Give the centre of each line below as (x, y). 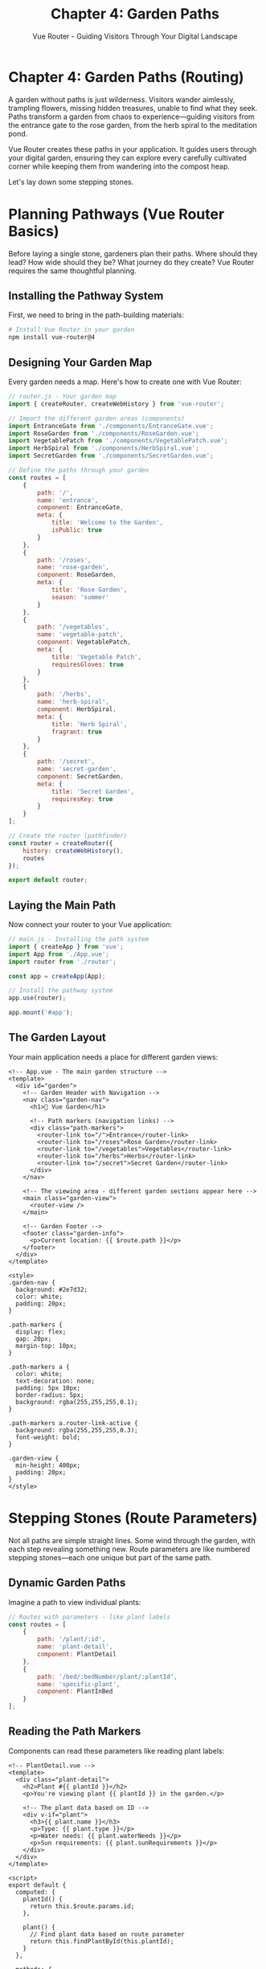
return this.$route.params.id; (82, 1906)
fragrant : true (77, 732)
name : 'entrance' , (68, 500)
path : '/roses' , (64, 560)
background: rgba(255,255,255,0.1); (77, 1402)
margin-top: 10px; (47, 1346)
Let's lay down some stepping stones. (71, 182)
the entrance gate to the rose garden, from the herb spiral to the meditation (133, 125)
